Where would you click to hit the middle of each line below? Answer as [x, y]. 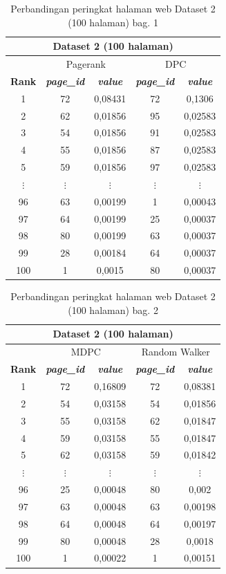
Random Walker [176, 352]
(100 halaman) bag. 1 [113, 22]
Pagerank [86, 64]
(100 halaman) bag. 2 [113, 309]
